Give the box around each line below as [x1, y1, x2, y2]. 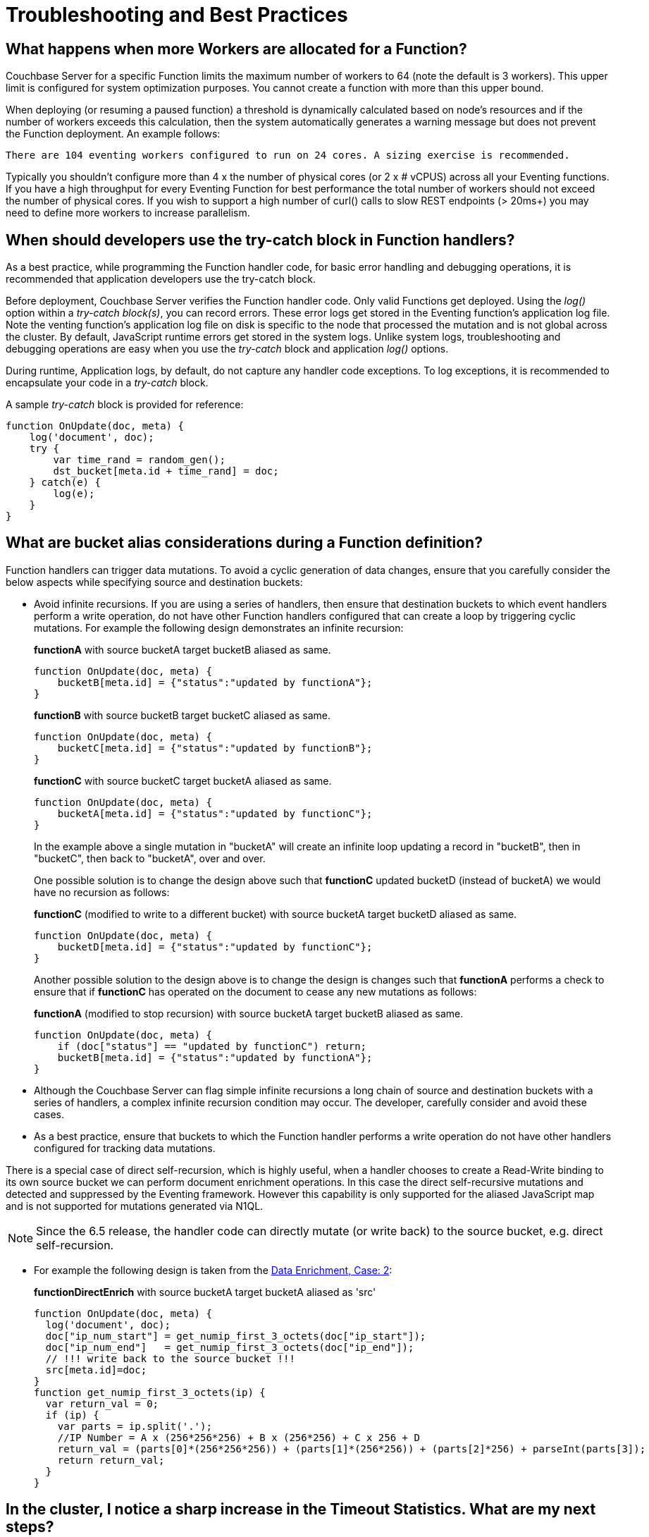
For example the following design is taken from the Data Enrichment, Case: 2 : [34, 1263, 393, 1276]
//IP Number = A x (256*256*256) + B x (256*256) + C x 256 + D [57, 1431, 420, 1443]
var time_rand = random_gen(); [53, 454, 225, 466]
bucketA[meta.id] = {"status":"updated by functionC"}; [57, 807, 373, 819]
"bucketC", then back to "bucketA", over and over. [34, 852, 266, 864]
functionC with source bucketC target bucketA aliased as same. [34, 774, 332, 787]
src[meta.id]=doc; [45, 1364, 147, 1376]
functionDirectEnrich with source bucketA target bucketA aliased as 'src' [34, 1285, 376, 1298]
